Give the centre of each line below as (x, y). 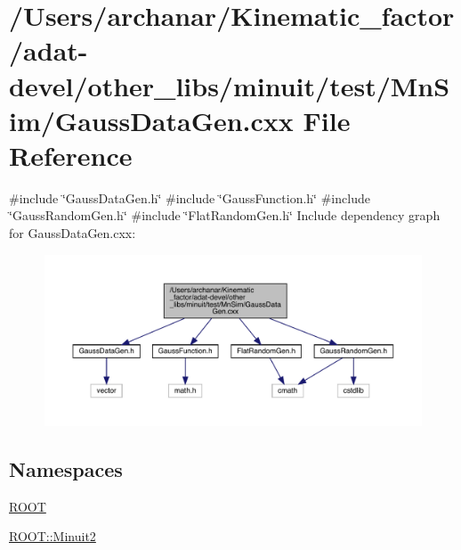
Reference (71, 155)
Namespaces (66, 468)
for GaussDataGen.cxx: (73, 233)
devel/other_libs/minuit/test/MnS (230, 85)
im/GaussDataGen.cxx (151, 120)
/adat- (49, 50)
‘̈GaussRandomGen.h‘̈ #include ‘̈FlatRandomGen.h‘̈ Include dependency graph (225, 215)
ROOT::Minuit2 (53, 536)
